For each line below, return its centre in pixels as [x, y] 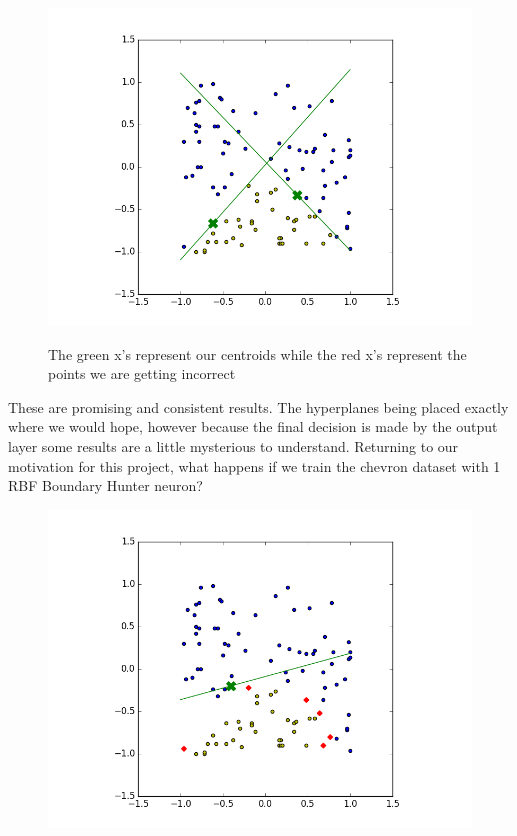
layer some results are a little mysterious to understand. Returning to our [233, 445]
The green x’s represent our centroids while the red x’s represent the [257, 353]
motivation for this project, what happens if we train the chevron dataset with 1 [254, 465]
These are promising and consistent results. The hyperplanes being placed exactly [258, 406]
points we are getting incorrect [142, 373]
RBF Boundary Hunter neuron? [105, 485]
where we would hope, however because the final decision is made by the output [253, 426]
